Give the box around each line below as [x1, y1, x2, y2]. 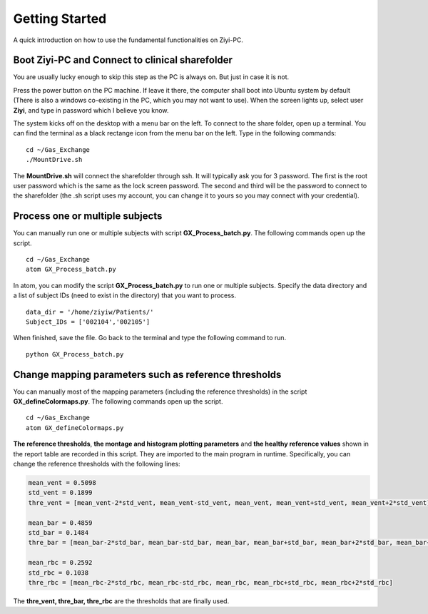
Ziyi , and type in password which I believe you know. [13, 106, 169, 114]
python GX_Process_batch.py [26, 350, 124, 358]
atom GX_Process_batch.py [26, 265, 117, 274]
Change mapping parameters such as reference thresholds [13, 368, 282, 381]
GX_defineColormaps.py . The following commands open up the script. [13, 397, 223, 406]
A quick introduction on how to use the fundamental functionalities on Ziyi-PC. [13, 36, 244, 44]
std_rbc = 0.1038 [28, 568, 89, 577]
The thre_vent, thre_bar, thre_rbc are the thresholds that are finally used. [13, 596, 230, 605]
